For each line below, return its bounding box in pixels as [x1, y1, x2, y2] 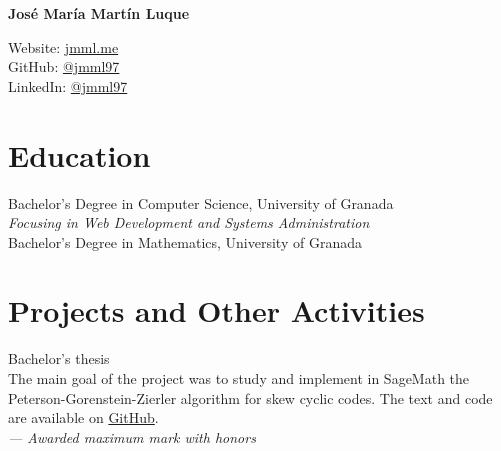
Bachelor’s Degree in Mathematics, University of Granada [8, 231, 362, 252]
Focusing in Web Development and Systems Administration [8, 212, 370, 233]
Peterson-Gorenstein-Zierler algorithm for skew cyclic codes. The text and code [8, 387, 493, 408]
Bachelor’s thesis [8, 348, 110, 369]
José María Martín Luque [8, 3, 190, 23]
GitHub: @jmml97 [8, 56, 120, 77]
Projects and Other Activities [8, 290, 425, 331]
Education [8, 134, 151, 175]
